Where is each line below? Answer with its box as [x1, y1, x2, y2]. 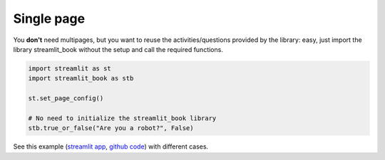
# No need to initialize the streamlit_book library [28, 114, 217, 122]
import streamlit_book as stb [28, 75, 134, 82]
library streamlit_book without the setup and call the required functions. [13, 45, 224, 53]
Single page [13, 11, 86, 26]
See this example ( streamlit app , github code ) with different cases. [13, 142, 209, 151]
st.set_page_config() [28, 95, 104, 102]
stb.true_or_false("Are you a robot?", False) [28, 124, 194, 132]
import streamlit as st [28, 64, 112, 73]
